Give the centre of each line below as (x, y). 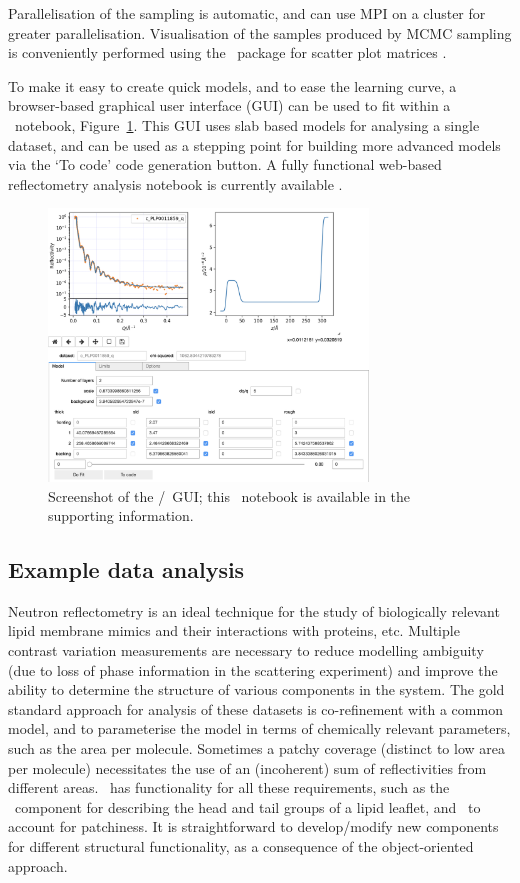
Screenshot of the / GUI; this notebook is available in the (229, 495)
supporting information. (121, 515)
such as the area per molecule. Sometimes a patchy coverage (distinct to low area (256, 748)
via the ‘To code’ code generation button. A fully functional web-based (225, 164)
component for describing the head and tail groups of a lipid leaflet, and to (247, 806)
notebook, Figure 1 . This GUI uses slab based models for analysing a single (247, 124)
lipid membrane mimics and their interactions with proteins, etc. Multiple (234, 630)
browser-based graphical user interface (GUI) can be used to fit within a (229, 105)
